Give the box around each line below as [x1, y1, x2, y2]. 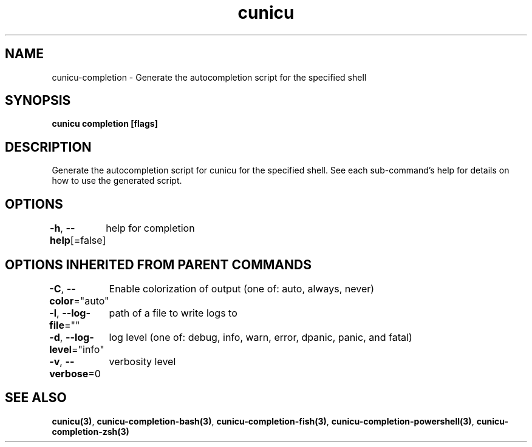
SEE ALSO [5, 390, 67, 406]
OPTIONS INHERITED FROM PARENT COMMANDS [5, 257, 312, 272]
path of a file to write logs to [109, 306, 237, 319]
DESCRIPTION [5, 139, 92, 155]
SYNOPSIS [5, 93, 71, 109]
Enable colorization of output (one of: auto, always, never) [109, 282, 375, 295]
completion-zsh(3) [52, 426, 129, 437]
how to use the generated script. [52, 175, 182, 186]
